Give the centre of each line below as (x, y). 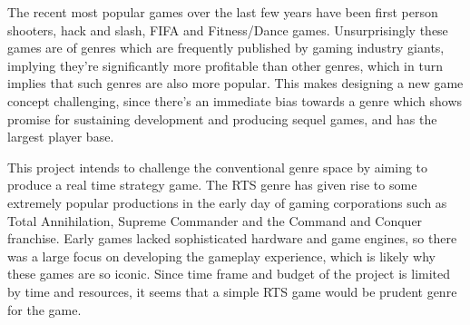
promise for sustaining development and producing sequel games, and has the (222, 118)
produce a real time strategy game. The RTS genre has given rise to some (212, 185)
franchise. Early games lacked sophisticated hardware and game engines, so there (232, 238)
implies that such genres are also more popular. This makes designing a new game (235, 83)
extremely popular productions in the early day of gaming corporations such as (227, 202)
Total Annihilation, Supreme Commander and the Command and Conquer (215, 220)
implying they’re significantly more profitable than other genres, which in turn (225, 65)
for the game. (44, 309)
